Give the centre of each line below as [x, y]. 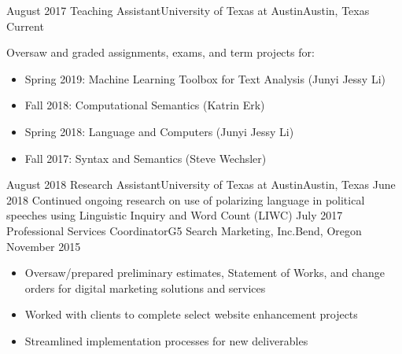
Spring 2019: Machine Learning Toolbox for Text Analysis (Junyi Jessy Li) [205, 78]
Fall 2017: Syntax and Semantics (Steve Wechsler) [146, 158]
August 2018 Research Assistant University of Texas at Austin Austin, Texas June [201, 184]
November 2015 [44, 246]
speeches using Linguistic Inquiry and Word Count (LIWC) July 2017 [175, 215]
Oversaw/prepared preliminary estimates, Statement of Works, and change [205, 273]
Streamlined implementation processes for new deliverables [166, 340]
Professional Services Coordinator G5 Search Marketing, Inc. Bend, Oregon [184, 230]
